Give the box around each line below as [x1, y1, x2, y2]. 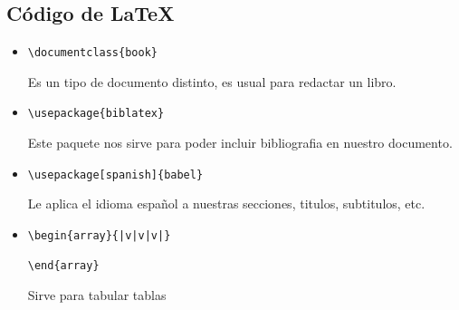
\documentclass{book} [27, 46, 158, 60]
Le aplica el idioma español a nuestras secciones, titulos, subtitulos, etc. [27, 194, 426, 213]
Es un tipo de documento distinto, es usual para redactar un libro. [27, 72, 397, 91]
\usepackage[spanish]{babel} [27, 168, 204, 181]
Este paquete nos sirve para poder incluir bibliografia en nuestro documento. [27, 133, 453, 152]
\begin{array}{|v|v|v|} [27, 228, 171, 242]
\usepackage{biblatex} [27, 107, 165, 121]
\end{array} [27, 259, 100, 273]
